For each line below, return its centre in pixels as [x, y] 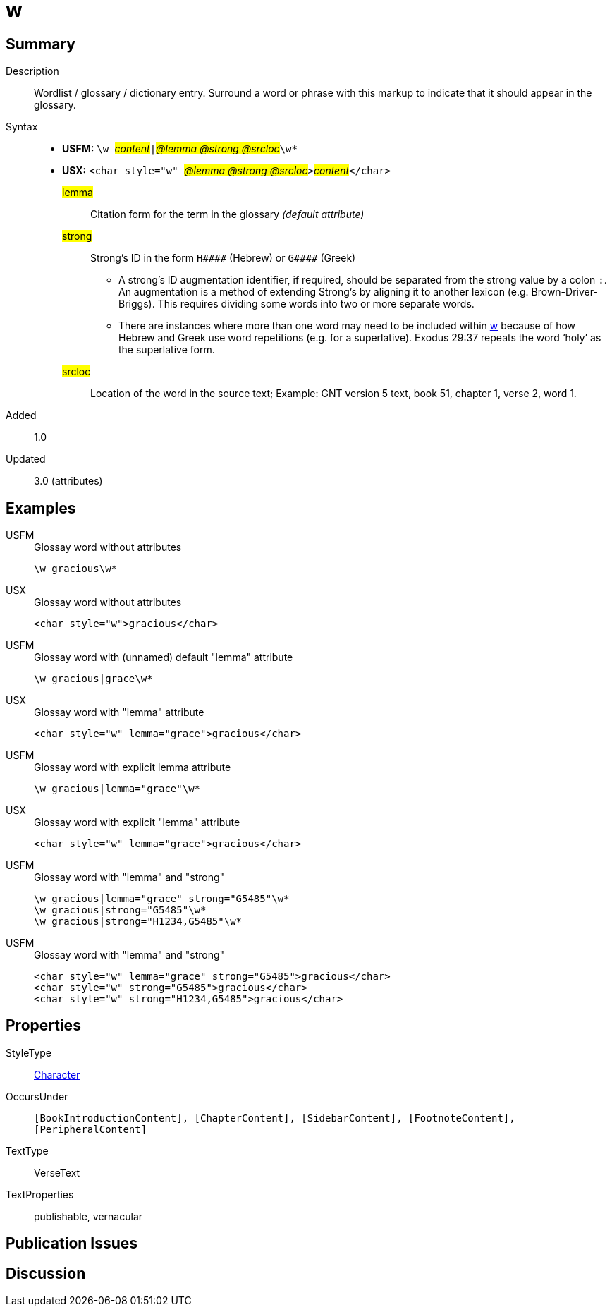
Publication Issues [72, 1244]
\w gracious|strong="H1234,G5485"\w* [138, 922]
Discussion [46, 1273]
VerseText [57, 1172]
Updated [26, 459]
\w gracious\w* [76, 569]
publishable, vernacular [88, 1216]
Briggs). [137, 304]
